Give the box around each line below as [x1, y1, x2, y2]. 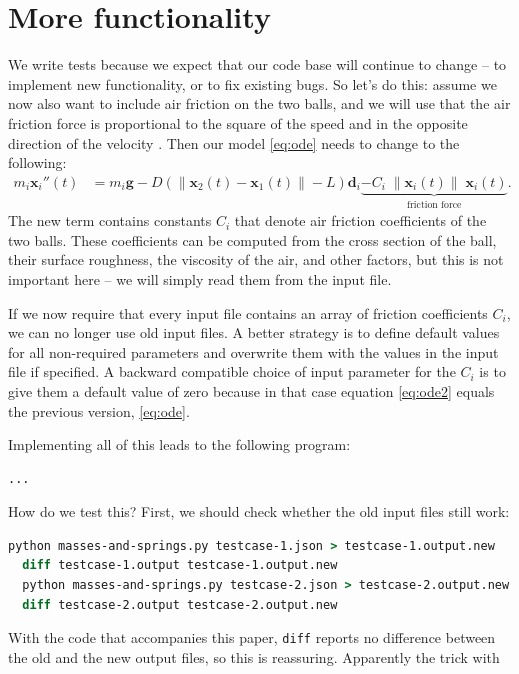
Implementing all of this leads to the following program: [8, 434, 351, 455]
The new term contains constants [8, 210, 212, 231]
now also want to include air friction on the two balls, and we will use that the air [8, 93, 511, 114]
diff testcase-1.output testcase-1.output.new [22, 558, 338, 573]
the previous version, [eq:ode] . [8, 400, 190, 421]
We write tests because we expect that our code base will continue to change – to [8, 54, 507, 75]
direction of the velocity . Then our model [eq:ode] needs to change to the [8, 132, 460, 153]
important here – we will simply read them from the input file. [8, 268, 392, 289]
